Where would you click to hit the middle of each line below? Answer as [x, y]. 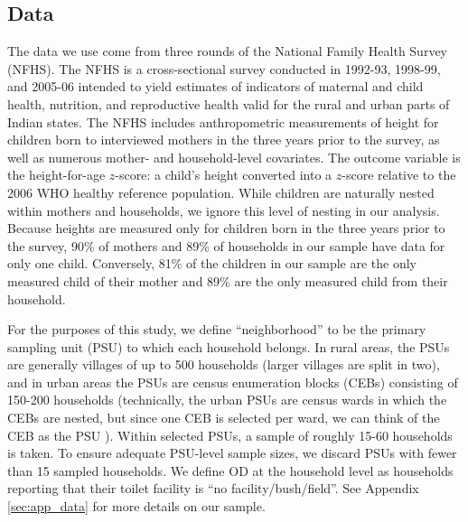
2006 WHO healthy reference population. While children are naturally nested [221, 192]
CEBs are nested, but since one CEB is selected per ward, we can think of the [224, 418]
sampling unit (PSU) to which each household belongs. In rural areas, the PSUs [229, 346]
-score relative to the [399, 175]
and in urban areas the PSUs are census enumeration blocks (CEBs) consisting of [233, 382]
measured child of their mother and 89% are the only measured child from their [228, 280]
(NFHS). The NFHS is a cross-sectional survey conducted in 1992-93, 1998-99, [224, 68]
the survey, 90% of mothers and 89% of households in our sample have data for [226, 245]
